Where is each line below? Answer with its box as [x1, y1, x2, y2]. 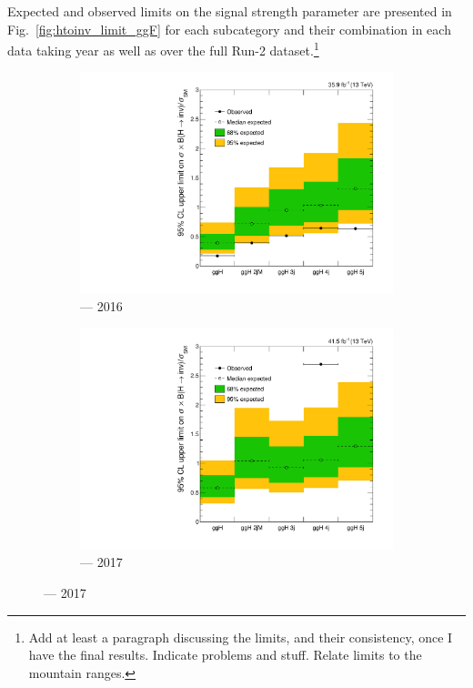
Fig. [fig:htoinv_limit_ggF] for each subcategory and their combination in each [7, 19, 451, 38]
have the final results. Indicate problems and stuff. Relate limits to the [28, 645, 422, 664]
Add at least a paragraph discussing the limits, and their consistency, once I [28, 627, 453, 646]
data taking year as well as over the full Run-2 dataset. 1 [7, 38, 319, 59]
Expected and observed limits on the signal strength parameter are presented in [7, 2, 452, 20]
